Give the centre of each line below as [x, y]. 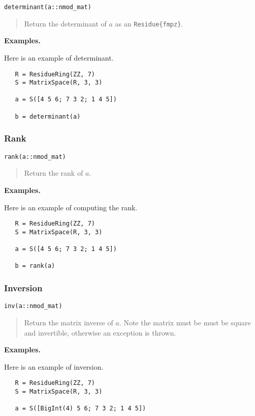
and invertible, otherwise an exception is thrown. [100, 332]
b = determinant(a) [48, 116]
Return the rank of [54, 173]
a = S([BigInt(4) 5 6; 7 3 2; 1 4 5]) [81, 409]
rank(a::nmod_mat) [35, 157]
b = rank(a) [35, 266]
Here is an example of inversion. [54, 366]
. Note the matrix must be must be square [185, 322]
